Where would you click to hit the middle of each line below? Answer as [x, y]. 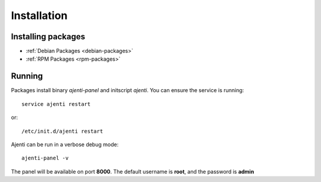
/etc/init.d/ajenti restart [62, 131]
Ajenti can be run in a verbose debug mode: [65, 144]
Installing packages [48, 37]
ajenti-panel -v [45, 158]
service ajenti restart [56, 104]
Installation [39, 15]
